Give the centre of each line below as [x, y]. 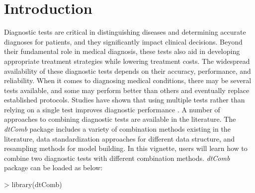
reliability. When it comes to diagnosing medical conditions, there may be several [128, 80]
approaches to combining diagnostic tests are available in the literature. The [120, 119]
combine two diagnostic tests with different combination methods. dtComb [117, 158]
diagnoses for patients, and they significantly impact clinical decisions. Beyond [123, 41]
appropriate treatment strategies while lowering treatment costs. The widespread [127, 61]
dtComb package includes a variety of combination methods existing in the [117, 129]
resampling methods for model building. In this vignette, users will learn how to [126, 148]
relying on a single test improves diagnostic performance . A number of [112, 109]
